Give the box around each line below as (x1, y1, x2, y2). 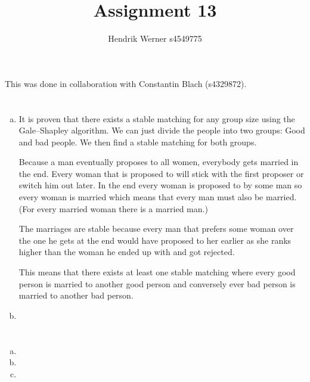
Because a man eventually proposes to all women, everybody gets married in (18, 156, 299, 168)
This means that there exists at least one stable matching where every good (18, 266, 296, 278)
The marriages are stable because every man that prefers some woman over (18, 222, 294, 235)
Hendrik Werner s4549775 (108, 32, 202, 45)
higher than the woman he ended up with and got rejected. (18, 246, 235, 258)
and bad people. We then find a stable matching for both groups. (18, 135, 257, 148)
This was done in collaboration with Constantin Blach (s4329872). (5, 77, 247, 89)
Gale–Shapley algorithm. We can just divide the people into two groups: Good (18, 124, 305, 136)
